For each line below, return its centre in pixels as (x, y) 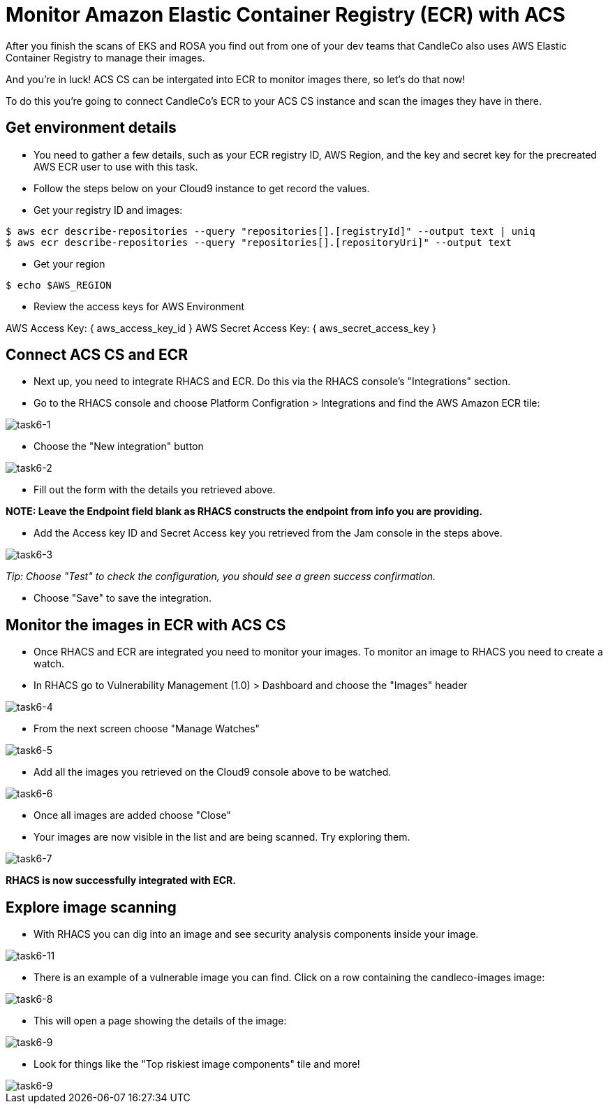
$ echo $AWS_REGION (59, 285)
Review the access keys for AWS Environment (139, 306)
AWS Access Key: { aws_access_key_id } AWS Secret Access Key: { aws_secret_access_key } (221, 328)
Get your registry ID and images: (108, 210)
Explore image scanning (91, 907)
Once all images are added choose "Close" (132, 816)
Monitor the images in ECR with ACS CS (146, 625)
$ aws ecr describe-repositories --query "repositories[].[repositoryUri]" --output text (259, 242)
